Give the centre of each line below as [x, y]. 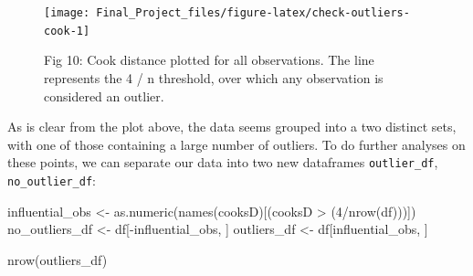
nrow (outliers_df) [58, 259]
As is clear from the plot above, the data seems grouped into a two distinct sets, [232, 127]
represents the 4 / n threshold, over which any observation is [214, 77]
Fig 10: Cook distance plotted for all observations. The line [209, 60]
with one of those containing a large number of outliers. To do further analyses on [236, 144]
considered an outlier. [104, 96]
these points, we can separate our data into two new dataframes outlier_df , [223, 162]
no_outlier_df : [52, 180]
